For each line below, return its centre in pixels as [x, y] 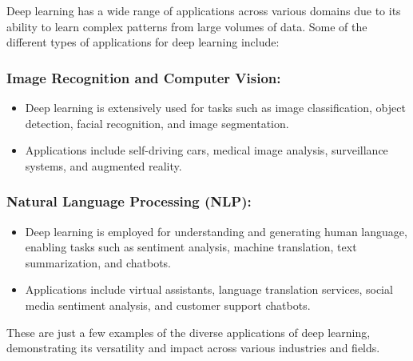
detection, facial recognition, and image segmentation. [157, 123]
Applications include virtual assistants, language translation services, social [209, 289]
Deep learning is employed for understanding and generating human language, [216, 231]
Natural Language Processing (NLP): [129, 201]
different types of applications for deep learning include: [143, 42]
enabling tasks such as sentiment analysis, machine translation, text [191, 247]
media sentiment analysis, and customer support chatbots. [168, 305]
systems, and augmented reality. [103, 165]
